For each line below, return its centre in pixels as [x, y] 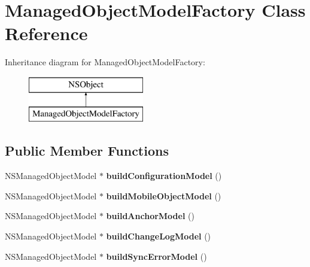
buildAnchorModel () [150, 216]
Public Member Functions [87, 151]
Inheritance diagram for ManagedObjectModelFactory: [105, 62]
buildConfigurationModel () [164, 176]
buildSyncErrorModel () [156, 256]
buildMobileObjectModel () [164, 195]
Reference [46, 33]
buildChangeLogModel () [159, 236]
